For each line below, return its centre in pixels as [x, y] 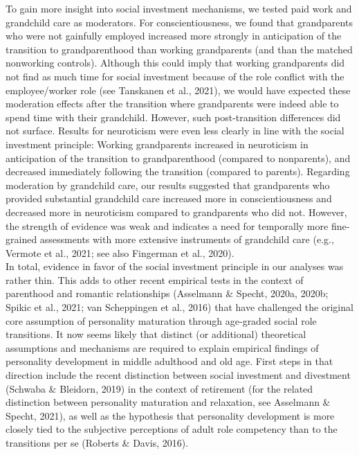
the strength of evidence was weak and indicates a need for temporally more [167, 225]
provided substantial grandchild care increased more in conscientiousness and [169, 198]
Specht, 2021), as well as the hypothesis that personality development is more [170, 415]
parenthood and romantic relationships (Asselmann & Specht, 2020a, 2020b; [167, 293]
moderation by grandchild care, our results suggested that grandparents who [168, 185]
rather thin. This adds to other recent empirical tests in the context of [155, 279]
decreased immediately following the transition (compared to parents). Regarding [178, 171]
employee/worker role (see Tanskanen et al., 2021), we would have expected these [178, 90]
